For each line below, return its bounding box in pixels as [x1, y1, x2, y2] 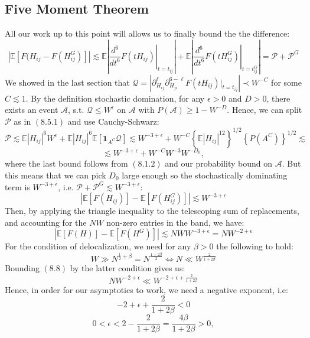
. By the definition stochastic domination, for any [25, 92, 205, 104]
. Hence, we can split [227, 103, 302, 116]
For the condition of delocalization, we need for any [5, 240, 191, 252]
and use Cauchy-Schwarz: [67, 115, 159, 127]
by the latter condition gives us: [70, 262, 185, 274]
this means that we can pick [5, 168, 106, 181]
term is [5, 180, 30, 193]
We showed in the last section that [5, 76, 130, 88]
